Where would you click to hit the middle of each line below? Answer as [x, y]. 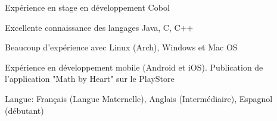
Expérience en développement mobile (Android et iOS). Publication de [134, 67]
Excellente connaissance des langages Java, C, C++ [99, 27]
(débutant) [24, 110]
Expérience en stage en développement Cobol [87, 7]
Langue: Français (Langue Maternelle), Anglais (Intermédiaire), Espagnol [139, 98]
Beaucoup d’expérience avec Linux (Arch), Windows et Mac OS [121, 47]
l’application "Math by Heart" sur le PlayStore [90, 79]
